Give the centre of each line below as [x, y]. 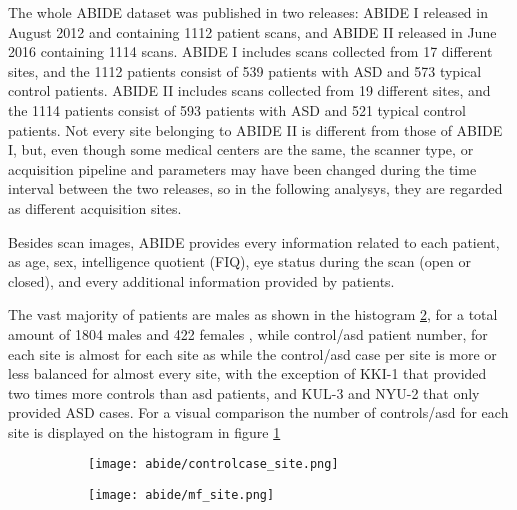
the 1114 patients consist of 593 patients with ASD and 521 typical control [237, 109]
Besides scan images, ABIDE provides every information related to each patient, [254, 241]
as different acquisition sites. [95, 207]
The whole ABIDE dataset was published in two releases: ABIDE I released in [248, 12]
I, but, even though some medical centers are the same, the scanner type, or [241, 149]
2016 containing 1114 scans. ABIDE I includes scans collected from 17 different [250, 51]
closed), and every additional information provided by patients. [201, 280]
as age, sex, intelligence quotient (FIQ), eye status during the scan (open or [240, 261]
